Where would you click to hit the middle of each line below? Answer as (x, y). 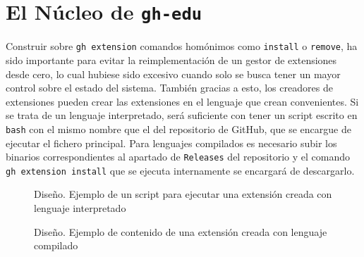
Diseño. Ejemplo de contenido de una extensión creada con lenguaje (181, 231)
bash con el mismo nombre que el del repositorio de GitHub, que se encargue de (178, 128)
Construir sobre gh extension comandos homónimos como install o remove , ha (182, 46)
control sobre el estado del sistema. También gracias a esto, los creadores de (169, 88)
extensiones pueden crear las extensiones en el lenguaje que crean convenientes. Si (182, 101)
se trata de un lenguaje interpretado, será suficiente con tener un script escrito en (182, 115)
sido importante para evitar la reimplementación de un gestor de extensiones (171, 59)
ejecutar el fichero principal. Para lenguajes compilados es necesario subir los (171, 143)
